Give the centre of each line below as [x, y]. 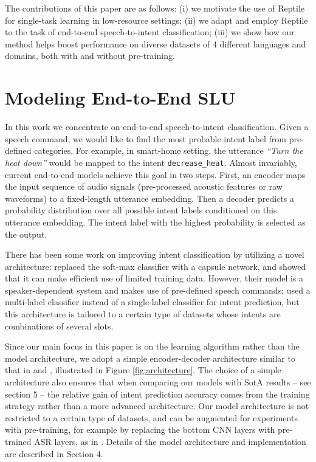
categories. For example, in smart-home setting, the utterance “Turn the [169, 150]
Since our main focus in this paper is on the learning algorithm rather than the [152, 346]
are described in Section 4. [54, 453]
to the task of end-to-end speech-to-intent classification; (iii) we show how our [150, 32]
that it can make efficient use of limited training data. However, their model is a [154, 278]
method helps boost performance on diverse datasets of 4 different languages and [156, 43]
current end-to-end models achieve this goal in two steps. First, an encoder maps [155, 174]
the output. [26, 234]
